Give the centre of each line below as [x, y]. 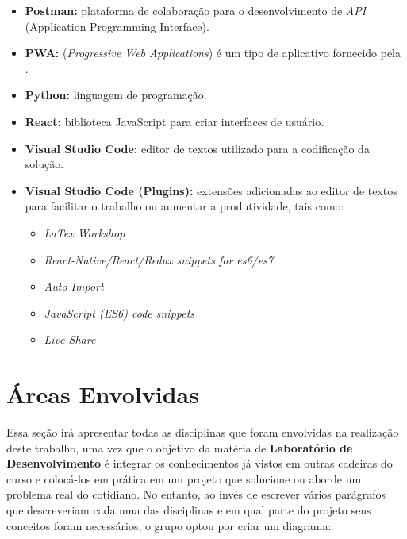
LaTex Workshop [84, 232]
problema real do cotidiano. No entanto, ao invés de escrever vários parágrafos [196, 494]
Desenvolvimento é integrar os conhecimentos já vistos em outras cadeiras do [200, 463]
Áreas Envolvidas [103, 394]
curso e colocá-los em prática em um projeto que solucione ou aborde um [184, 478]
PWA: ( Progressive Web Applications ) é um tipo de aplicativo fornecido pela [213, 53]
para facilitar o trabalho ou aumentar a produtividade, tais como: [184, 206]
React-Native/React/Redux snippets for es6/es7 [159, 259]
